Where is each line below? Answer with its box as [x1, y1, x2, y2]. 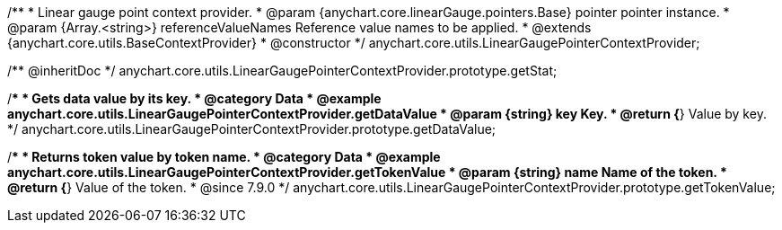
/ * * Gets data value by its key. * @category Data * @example [7, 91, 382, 106]
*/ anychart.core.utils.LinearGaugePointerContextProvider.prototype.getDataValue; [7, 121, 496, 137]
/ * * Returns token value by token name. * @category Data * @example [7, 149, 441, 164]
